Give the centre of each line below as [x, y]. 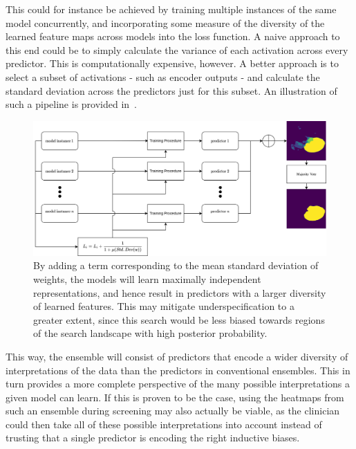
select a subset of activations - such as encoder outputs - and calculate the [163, 76]
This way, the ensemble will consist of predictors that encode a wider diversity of [177, 356]
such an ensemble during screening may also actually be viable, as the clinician [173, 411]
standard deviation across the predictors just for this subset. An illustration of [171, 90]
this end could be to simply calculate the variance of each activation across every [177, 49]
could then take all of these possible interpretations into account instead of [164, 424]
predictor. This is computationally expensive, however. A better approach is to [172, 63]
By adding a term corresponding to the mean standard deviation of [176, 265]
